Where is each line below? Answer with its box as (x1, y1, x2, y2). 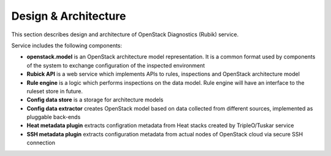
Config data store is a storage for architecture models (26, 96, 164, 104)
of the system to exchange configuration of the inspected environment (26, 61, 205, 69)
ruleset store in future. (26, 87, 83, 95)
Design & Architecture (11, 9, 126, 23)
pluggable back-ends (26, 114, 81, 121)
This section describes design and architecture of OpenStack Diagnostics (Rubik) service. (11, 31, 239, 38)
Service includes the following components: (11, 42, 123, 49)
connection (26, 139, 55, 147)
